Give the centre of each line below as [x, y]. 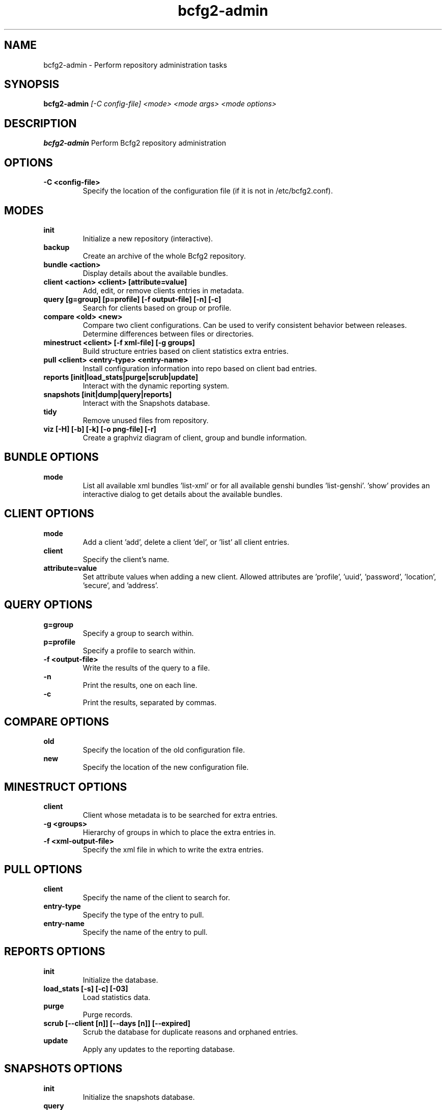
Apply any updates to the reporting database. [159, 1049]
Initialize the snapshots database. [139, 1097]
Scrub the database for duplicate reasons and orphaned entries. [190, 1032]
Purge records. [108, 1014]
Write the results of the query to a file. [146, 668]
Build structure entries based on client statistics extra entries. [186, 351]
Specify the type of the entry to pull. [143, 915]
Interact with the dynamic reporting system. [156, 385]
